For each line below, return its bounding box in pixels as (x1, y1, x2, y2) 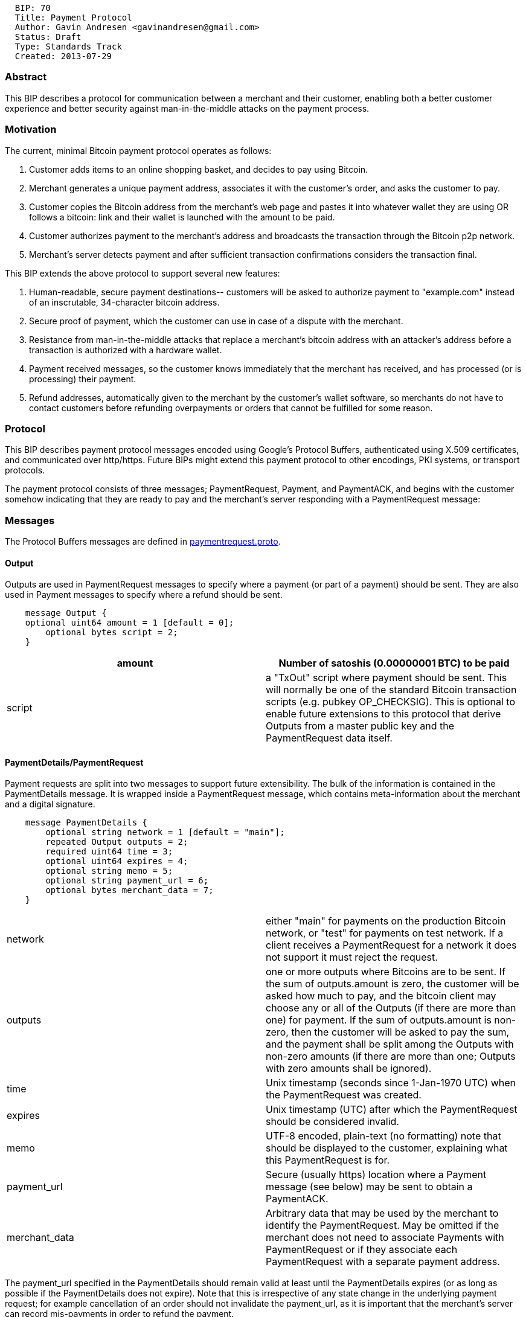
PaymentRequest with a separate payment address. (266, 1255, 500, 1268)
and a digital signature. (5, 799, 95, 810)
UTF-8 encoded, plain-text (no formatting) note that (266, 1130, 501, 1142)
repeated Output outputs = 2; (45, 837, 188, 847)
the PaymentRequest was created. (266, 1089, 422, 1101)
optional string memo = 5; (45, 866, 173, 876)
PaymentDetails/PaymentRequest (5, 757, 144, 767)
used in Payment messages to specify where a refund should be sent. (5, 589, 283, 600)
